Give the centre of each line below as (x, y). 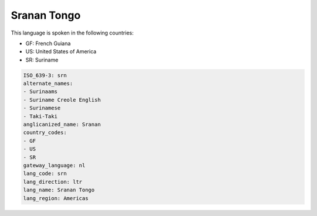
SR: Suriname (42, 60)
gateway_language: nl (54, 165)
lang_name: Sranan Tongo (59, 190)
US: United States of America (61, 52)
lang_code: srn (45, 174)
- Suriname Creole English (62, 100)
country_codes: (45, 133)
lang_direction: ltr (53, 182)
